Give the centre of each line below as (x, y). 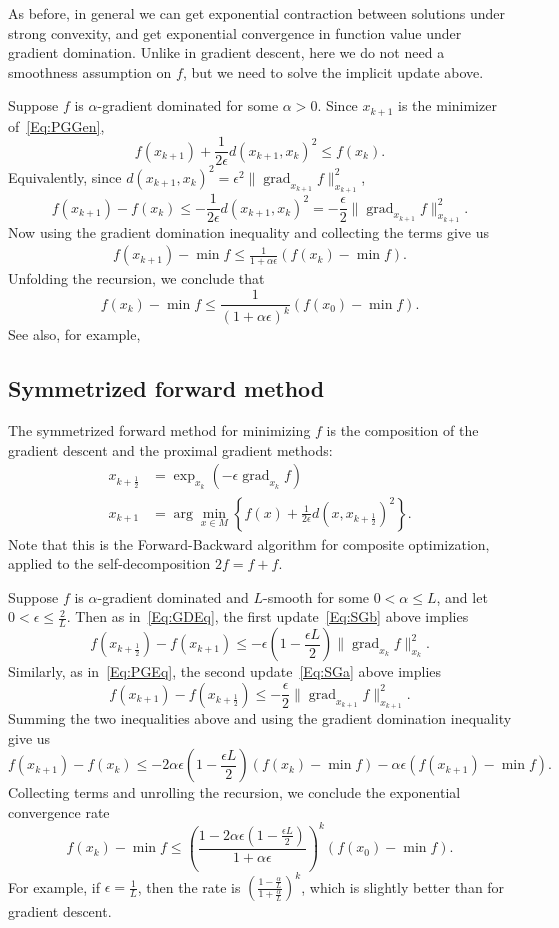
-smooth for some (316, 596)
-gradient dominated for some (188, 105)
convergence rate (59, 811)
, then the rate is (189, 886)
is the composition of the (402, 430)
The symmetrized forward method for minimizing (159, 430)
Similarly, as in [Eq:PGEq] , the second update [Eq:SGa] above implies (225, 671)
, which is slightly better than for (403, 886)
